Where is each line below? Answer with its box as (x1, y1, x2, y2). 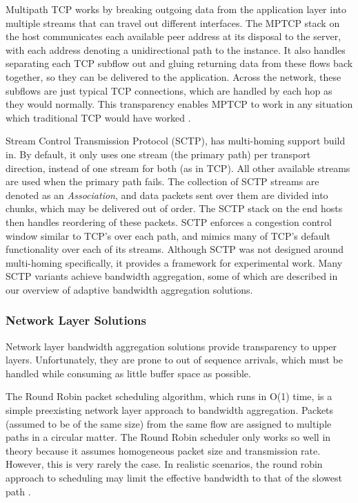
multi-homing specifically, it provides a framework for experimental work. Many (6, 255, 343, 269)
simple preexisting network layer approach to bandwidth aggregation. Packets (6, 403, 334, 417)
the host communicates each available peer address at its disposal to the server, (6, 29, 341, 44)
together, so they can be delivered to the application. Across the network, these (6, 69, 341, 84)
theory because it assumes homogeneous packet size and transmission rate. (6, 443, 321, 457)
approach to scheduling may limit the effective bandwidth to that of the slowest (6, 471, 342, 485)
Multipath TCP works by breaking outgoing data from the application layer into (6, 2, 346, 16)
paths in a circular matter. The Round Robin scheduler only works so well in (6, 430, 331, 444)
